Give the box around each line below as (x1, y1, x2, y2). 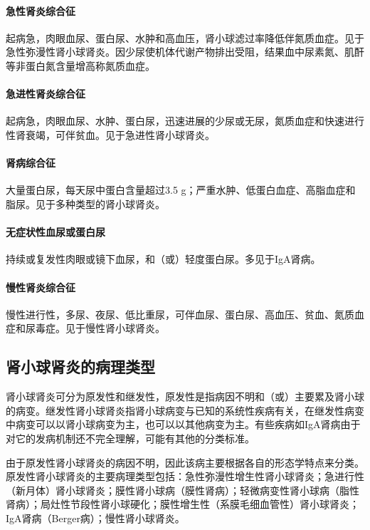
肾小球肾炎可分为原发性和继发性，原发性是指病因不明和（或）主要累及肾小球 (6, 389, 364, 404)
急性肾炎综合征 (6, 3, 75, 18)
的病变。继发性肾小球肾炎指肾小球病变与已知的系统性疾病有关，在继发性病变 (6, 402, 364, 417)
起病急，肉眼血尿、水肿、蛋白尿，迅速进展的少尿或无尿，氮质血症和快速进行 (6, 113, 364, 128)
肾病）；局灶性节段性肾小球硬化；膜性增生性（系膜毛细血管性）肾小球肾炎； (6, 497, 359, 511)
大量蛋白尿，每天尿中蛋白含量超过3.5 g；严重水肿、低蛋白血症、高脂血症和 (6, 182, 356, 197)
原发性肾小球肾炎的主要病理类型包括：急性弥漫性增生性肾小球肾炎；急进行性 (6, 469, 364, 484)
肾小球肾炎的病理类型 (6, 355, 155, 378)
